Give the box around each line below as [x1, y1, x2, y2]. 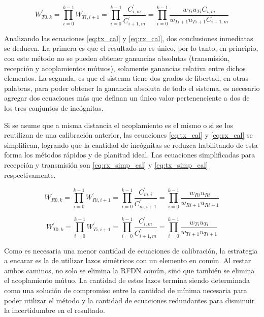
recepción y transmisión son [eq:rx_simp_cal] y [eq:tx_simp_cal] [4, 159, 208, 170]
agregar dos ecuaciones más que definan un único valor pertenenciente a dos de [4, 92, 250, 103]
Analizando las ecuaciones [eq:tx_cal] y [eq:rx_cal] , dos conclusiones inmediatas [4, 33, 253, 43]
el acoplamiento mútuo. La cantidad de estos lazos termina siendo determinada [4, 275, 250, 286]
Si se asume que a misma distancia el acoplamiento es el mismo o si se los [4, 119, 233, 130]
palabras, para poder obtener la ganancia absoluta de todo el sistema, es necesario [4, 82, 260, 93]
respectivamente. [4, 169, 56, 180]
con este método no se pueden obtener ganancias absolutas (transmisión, [4, 52, 230, 63]
